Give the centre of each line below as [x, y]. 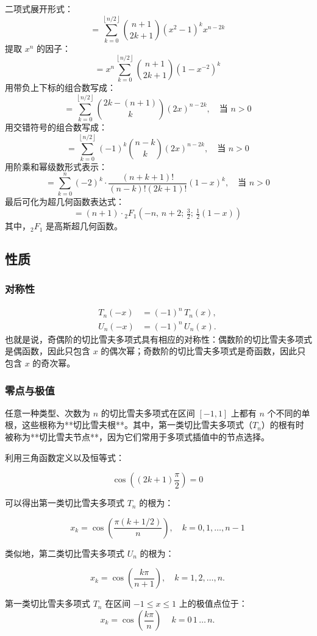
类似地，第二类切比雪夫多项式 [65, 553]
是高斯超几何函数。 [84, 226]
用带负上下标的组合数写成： [60, 88]
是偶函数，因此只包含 [48, 351]
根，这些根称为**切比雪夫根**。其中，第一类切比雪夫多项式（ [129, 425]
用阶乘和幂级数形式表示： [56, 166]
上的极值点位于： [213, 603]
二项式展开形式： [39, 9]
